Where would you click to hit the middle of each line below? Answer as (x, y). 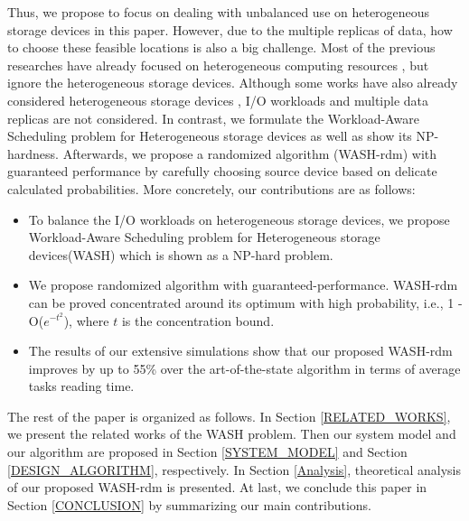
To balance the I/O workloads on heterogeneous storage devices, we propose (239, 219)
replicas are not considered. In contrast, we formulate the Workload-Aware (213, 118)
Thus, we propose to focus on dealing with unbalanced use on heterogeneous (219, 12)
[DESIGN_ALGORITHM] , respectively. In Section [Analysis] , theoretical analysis (234, 469)
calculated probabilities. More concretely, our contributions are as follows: (211, 188)
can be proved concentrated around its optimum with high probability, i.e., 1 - (245, 302)
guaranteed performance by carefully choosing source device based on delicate (222, 171)
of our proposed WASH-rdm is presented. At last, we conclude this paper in (217, 487)
